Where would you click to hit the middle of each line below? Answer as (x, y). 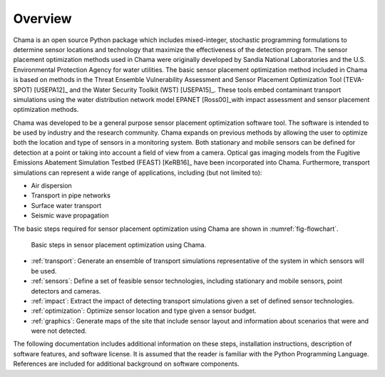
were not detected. (59, 331)
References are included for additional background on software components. (126, 364)
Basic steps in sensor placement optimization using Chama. (119, 244)
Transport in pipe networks (71, 195)
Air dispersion (52, 186)
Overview (42, 19)
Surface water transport (66, 205)
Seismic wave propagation (70, 216)
